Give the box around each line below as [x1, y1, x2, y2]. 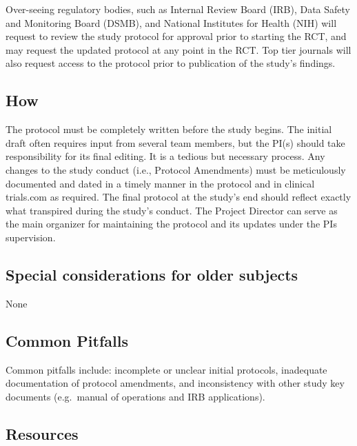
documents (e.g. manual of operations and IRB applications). [6, 389, 265, 403]
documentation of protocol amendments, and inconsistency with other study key [6, 376, 345, 390]
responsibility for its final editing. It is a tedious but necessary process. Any [6, 149, 325, 163]
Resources [6, 423, 79, 444]
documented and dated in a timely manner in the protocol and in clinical [6, 176, 315, 190]
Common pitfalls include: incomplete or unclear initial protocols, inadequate [6, 362, 327, 376]
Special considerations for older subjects [6, 263, 298, 285]
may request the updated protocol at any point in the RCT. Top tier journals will [6, 42, 351, 57]
